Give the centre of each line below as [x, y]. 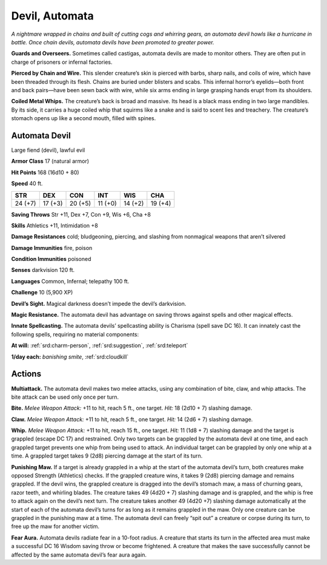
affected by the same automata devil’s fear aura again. [79, 555]
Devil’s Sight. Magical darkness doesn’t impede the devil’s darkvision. [99, 303]
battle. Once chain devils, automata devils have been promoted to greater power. [113, 42]
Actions [26, 374]
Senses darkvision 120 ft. [43, 270]
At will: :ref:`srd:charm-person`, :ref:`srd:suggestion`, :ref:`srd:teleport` [100, 345]
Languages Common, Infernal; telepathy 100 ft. [70, 281]
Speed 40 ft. [27, 184]
